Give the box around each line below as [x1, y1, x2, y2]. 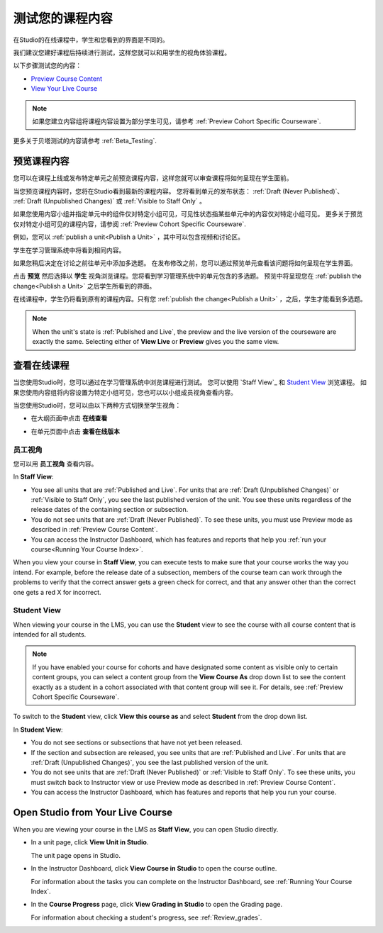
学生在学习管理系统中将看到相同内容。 [13, 245, 126, 255]
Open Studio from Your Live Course [13, 806, 173, 818]
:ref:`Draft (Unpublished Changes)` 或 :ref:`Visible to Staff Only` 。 [13, 196, 206, 205]
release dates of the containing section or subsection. [30, 505, 189, 514]
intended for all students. [13, 630, 87, 639]
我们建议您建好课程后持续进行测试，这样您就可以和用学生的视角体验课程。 [13, 48, 231, 57]
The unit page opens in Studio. [30, 851, 121, 859]
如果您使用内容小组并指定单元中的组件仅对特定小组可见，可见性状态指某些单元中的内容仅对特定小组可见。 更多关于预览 [13, 210, 363, 218]
